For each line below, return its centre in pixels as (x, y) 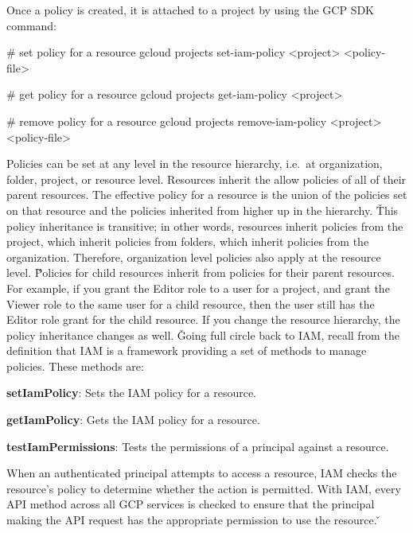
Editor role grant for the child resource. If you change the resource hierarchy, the (203, 319)
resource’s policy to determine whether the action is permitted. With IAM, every (204, 488)
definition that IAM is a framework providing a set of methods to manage (187, 350)
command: (31, 25)
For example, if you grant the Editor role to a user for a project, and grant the (198, 288)
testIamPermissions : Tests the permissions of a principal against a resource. (198, 446)
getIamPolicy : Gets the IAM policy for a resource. (133, 420)
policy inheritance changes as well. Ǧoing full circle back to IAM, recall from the (203, 335)
